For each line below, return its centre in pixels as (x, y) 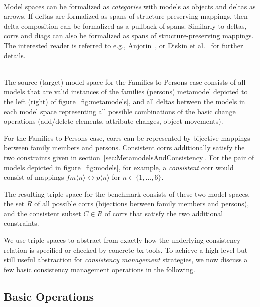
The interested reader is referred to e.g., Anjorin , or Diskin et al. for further (124, 45)
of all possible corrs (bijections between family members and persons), (142, 204)
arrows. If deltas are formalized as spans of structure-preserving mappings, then (126, 16)
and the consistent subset (43, 213)
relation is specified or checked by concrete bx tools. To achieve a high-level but (126, 250)
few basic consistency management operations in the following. (100, 269)
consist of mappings (34, 177)
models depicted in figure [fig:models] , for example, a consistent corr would (119, 167)
